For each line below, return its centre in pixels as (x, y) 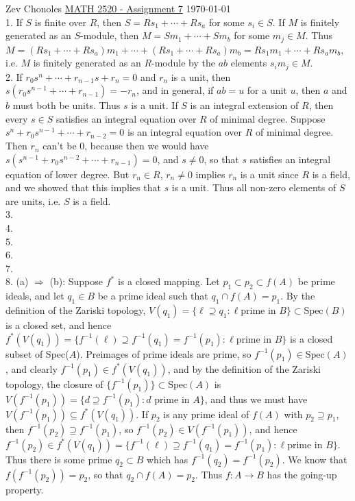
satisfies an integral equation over (126, 118)
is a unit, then (201, 76)
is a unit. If (155, 105)
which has (168, 459)
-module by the (183, 63)
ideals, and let (35, 296)
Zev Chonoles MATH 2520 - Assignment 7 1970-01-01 (118, 8)
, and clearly (32, 368)
